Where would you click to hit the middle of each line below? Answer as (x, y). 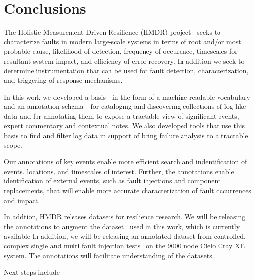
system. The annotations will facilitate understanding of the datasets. (109, 255)
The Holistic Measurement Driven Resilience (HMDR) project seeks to (112, 32)
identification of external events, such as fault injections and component (112, 181)
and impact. (22, 200)
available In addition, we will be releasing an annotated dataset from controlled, (125, 236)
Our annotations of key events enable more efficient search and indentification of (126, 161)
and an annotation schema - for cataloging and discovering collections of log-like (125, 106)
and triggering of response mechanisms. (63, 80)
